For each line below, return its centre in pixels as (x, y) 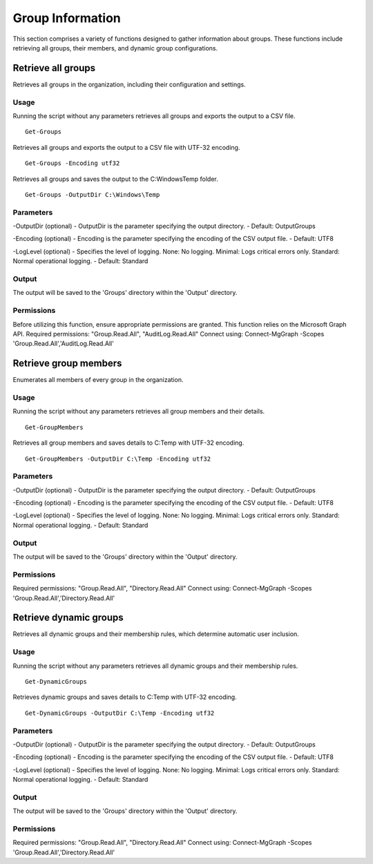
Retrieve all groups (54, 68)
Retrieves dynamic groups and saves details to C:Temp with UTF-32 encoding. (125, 697)
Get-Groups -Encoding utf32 (73, 163)
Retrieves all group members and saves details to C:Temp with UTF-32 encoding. (128, 443)
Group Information (67, 18)
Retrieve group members (67, 364)
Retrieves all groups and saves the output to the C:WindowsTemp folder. (116, 179)
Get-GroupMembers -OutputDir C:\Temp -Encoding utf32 (118, 459)
